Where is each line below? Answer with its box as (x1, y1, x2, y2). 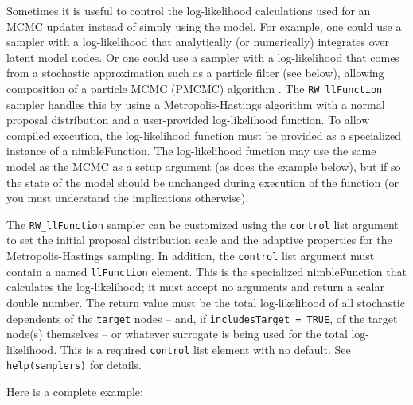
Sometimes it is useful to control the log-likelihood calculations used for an (6, 2, 371, 18)
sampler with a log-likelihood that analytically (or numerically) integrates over (6, 33, 390, 50)
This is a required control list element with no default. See (60, 341, 351, 357)
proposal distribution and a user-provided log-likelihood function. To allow (6, 111, 370, 128)
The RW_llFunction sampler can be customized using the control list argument (6, 216, 399, 232)
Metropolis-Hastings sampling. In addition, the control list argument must (6, 247, 375, 264)
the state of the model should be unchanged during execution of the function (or (6, 173, 399, 190)
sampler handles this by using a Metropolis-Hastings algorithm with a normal (6, 95, 385, 112)
